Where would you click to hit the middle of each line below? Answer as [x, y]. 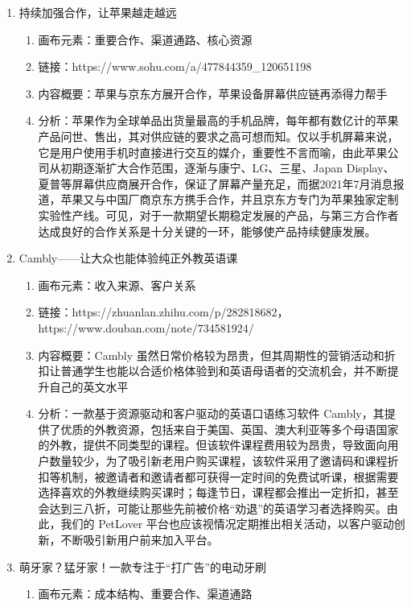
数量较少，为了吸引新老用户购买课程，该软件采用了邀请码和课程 [218, 461]
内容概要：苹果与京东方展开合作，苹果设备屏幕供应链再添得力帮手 [213, 93]
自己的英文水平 [89, 386]
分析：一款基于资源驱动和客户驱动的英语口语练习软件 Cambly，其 [211, 413]
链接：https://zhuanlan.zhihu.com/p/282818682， [163, 312]
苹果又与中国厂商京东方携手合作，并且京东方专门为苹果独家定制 [230, 199]
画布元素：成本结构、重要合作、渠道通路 [145, 594]
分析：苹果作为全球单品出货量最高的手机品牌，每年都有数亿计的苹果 [218, 120]
